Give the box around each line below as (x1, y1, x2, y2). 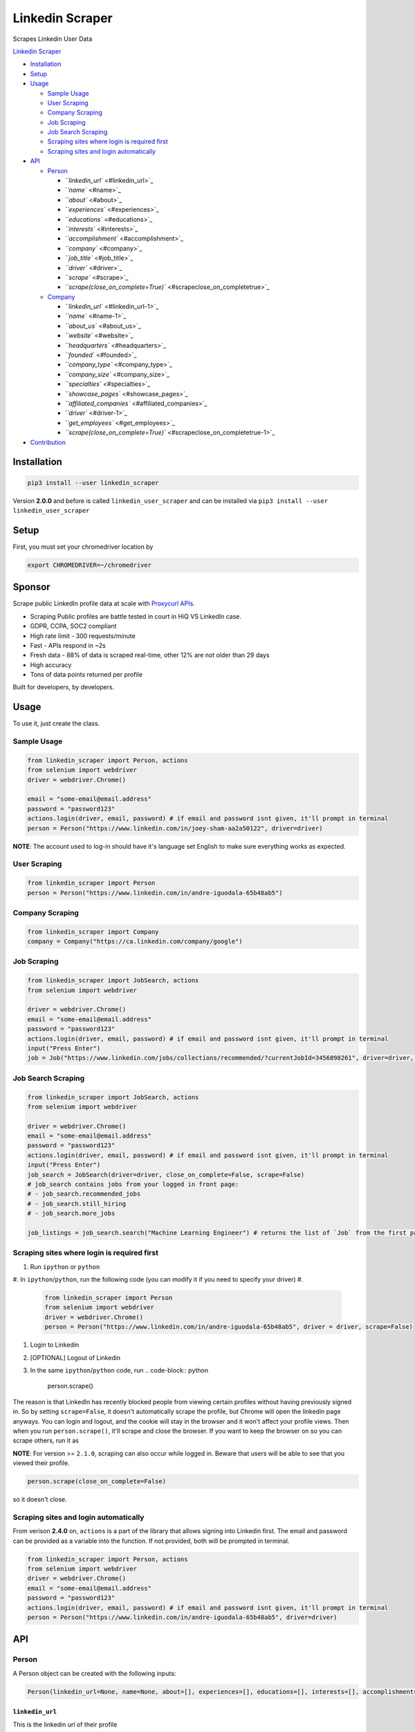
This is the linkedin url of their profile (12, 1720, 118, 1729)
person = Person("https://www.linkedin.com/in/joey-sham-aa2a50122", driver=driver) (27, 824, 323, 832)
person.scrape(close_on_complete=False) (27, 1478, 166, 1485)
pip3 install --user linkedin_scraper (27, 479, 159, 486)
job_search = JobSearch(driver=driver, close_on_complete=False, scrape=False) (27, 1171, 305, 1178)
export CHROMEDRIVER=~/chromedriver (27, 561, 152, 569)
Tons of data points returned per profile (30, 671, 143, 679)
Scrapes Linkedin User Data (12, 35, 93, 43)
